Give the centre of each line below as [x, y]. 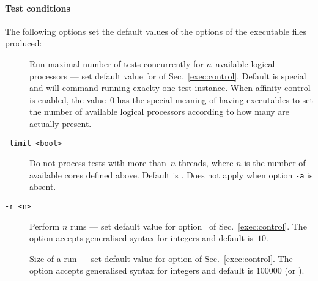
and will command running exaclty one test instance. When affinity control [170, 88]
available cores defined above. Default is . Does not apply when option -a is [171, 174]
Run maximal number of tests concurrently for [116, 63]
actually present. [61, 123]
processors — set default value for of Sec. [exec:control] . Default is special [168, 75]
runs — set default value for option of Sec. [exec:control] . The [189, 226]
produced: [24, 43]
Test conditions [38, 8]
